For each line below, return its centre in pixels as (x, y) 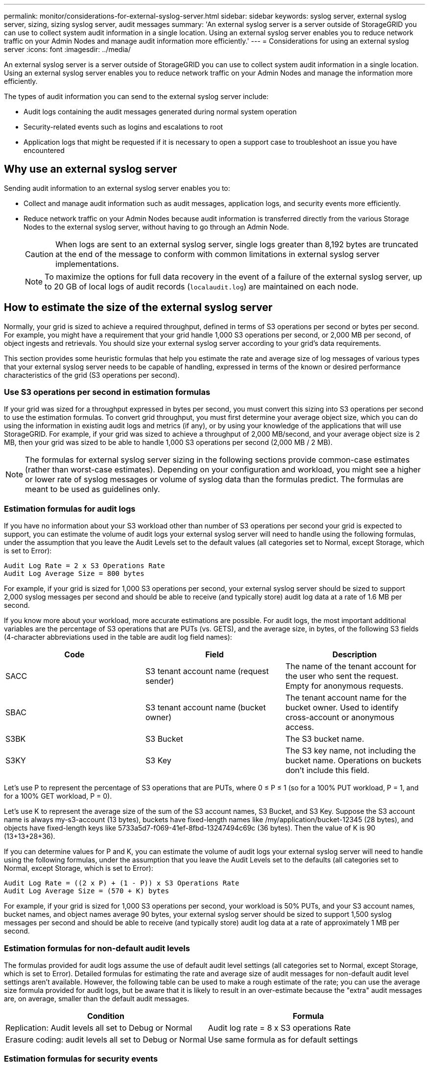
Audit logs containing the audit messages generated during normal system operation (160, 112)
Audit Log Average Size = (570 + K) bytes (87, 891)
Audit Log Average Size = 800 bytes (74, 574)
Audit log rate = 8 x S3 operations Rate (279, 1028)
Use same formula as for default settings (283, 1039)
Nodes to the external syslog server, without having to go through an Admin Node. (156, 227)
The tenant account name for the (346, 698)
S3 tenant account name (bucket (205, 708)
